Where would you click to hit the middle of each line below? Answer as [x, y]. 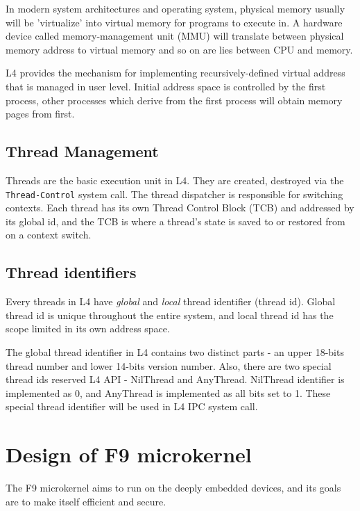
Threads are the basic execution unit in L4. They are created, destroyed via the [175, 180]
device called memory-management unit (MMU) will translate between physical [175, 36]
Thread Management [82, 151]
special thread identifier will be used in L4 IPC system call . [132, 406]
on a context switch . [49, 235]
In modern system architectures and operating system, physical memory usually [175, 8]
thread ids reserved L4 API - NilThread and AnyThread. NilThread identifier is [175, 379]
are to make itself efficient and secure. [86, 501]
